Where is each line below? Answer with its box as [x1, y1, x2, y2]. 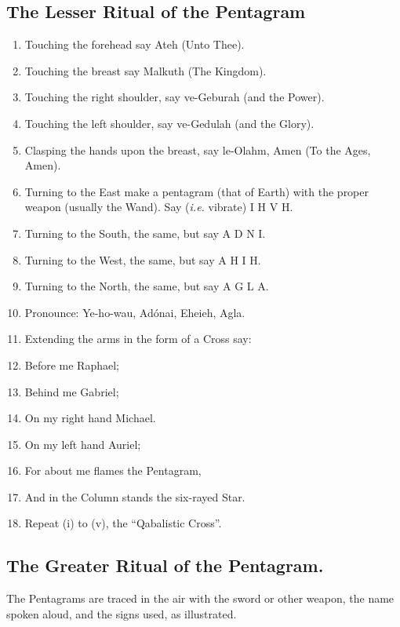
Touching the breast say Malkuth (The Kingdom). [24, 62, 267, 78]
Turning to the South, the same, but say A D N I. [24, 224, 266, 241]
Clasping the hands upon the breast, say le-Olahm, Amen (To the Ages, [24, 141, 371, 158]
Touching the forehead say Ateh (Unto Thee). [24, 36, 245, 53]
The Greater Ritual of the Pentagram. [6, 553, 324, 578]
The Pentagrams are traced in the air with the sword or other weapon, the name [6, 590, 395, 607]
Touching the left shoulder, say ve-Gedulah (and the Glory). [24, 115, 315, 131]
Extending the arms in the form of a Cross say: [24, 330, 252, 347]
